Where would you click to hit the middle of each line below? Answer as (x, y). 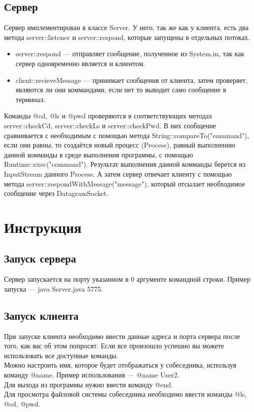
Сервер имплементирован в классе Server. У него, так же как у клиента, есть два (126, 27)
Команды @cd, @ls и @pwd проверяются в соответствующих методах (108, 116)
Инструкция (43, 227)
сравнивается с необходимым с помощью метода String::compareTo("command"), (127, 135)
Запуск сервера (40, 258)
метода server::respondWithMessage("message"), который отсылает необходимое (125, 183)
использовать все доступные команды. (61, 355)
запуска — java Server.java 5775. (54, 288)
